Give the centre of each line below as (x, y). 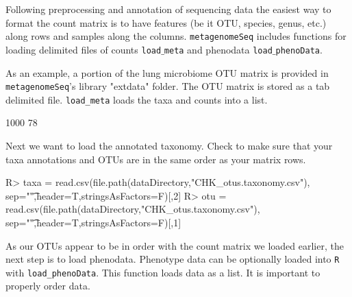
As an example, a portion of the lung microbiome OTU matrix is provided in (167, 72)
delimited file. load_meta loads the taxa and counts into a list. (137, 99)
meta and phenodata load (218, 49)
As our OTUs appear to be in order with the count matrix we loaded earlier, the (175, 245)
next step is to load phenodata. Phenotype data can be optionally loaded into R (173, 259)
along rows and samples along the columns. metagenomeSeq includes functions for (176, 36)
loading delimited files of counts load (84, 49)
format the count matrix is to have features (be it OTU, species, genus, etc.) (166, 22)
